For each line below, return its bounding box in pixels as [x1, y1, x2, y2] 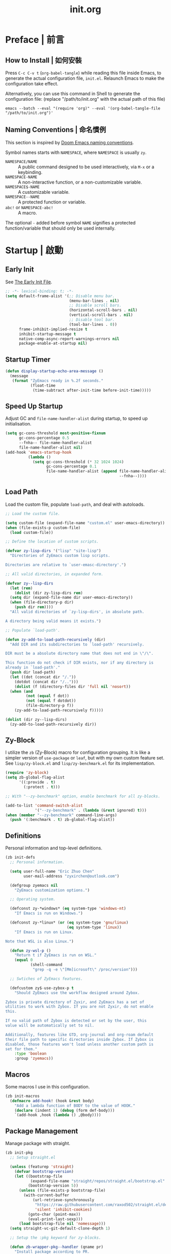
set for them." [5, 1046, 38, 1051]
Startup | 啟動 [5, 244, 64, 256]
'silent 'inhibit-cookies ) [35, 1207, 93, 1212]
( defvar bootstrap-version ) [14, 1169, 74, 1174]
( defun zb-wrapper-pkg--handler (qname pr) [10, 1244, 103, 1249]
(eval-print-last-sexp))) [27, 1216, 83, 1222]
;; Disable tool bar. [69, 317, 115, 323]
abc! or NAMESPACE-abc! [5, 204, 53, 210]
